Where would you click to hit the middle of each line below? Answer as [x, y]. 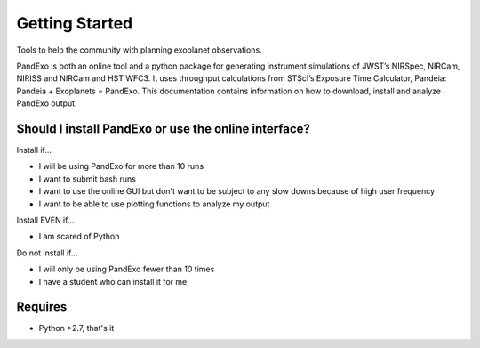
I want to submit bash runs [88, 179]
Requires [42, 307]
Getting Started [75, 23]
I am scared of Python [79, 237]
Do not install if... [47, 253]
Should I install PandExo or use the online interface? [164, 129]
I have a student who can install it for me [113, 281]
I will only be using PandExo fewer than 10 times [127, 269]
